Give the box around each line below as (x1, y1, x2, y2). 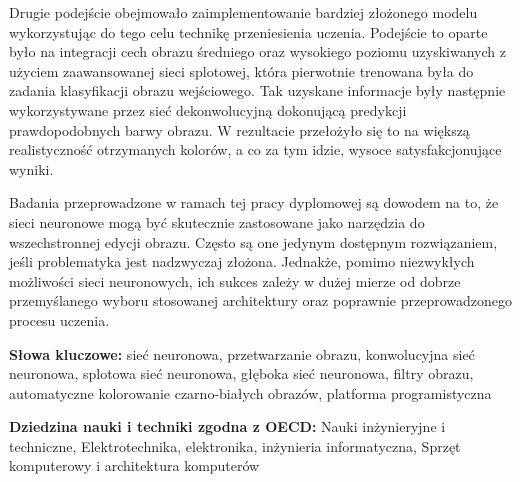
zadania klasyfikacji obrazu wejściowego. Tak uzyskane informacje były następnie (9, 80, 506, 101)
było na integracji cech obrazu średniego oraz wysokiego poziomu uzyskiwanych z (9, 41, 506, 62)
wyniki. (9, 158, 54, 179)
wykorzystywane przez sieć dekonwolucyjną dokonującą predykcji (9, 99, 407, 120)
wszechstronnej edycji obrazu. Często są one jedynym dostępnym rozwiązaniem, (9, 231, 498, 252)
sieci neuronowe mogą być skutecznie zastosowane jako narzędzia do (9, 211, 425, 232)
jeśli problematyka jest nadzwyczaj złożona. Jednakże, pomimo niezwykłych (9, 251, 475, 272)
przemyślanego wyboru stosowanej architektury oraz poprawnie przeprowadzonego (9, 290, 512, 311)
